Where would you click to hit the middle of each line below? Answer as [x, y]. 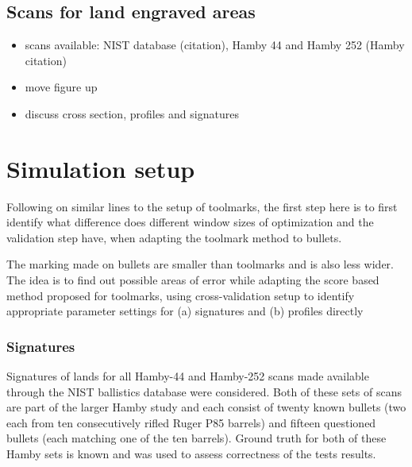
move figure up [61, 87]
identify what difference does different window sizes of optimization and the [190, 222]
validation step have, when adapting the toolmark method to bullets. [174, 237]
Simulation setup [101, 168]
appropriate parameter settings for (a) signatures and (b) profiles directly [185, 311]
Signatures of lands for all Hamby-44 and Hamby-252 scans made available [188, 376]
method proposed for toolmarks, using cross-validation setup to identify [181, 295]
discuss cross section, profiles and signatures [132, 113]
